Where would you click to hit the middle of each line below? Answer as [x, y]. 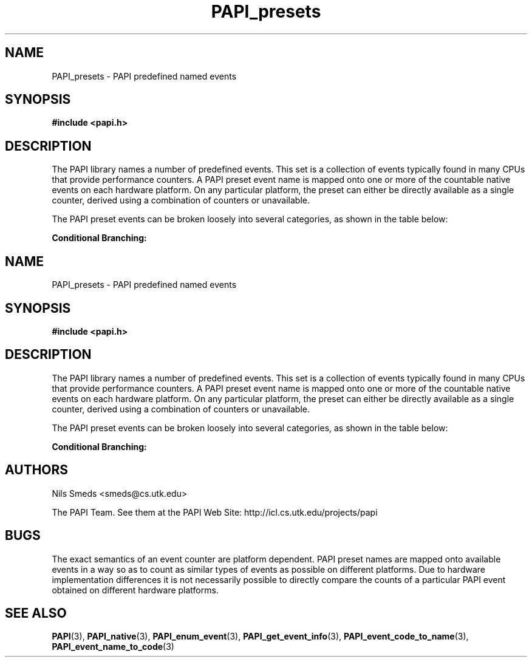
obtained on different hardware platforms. [135, 590]
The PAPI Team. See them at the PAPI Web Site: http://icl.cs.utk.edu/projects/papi [215, 512]
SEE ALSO [36, 613]
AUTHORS [37, 470]
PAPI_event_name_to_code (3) [113, 647]
